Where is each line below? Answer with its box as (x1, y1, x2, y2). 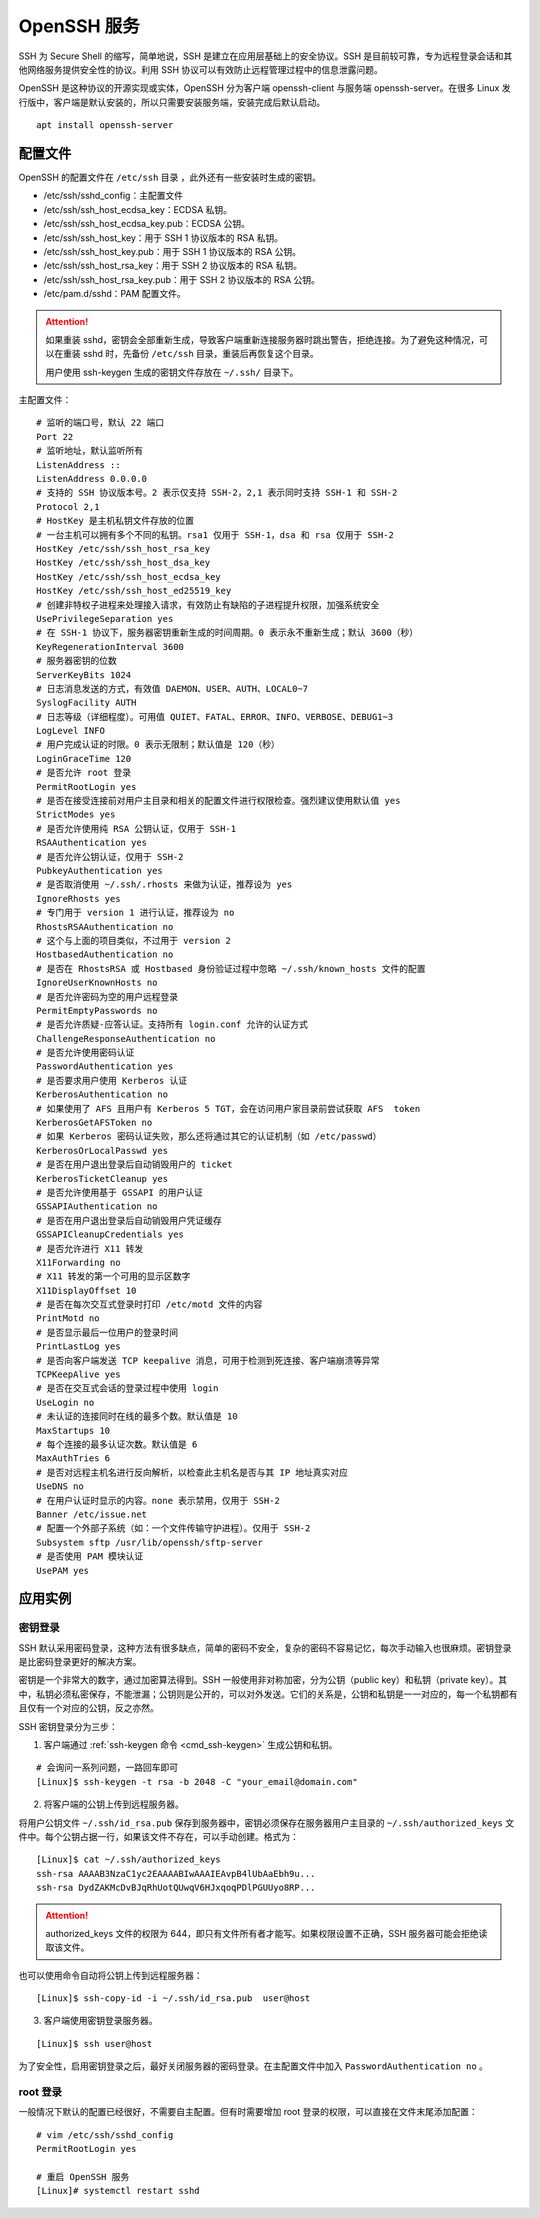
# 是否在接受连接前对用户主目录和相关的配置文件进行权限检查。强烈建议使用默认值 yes (36, 795, 401, 807)
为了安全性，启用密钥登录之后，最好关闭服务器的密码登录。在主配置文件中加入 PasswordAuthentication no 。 (18, 2060, 489, 2072)
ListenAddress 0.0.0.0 (36, 473, 148, 485)
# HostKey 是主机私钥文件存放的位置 (36, 515, 195, 527)
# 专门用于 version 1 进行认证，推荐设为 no (36, 907, 235, 919)
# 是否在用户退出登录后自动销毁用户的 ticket (36, 1159, 233, 1170)
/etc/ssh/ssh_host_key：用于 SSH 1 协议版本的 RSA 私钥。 (43, 231, 284, 244)
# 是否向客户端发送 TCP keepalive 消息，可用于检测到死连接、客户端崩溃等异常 (36, 1355, 380, 1366)
